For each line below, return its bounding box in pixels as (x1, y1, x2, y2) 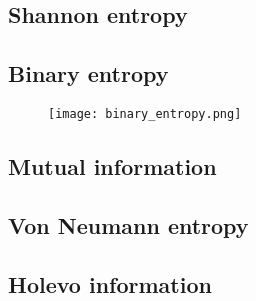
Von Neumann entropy (8, 209, 249, 240)
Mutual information (8, 151, 217, 182)
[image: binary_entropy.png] (48, 106, 242, 121)
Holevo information (8, 268, 212, 299)
